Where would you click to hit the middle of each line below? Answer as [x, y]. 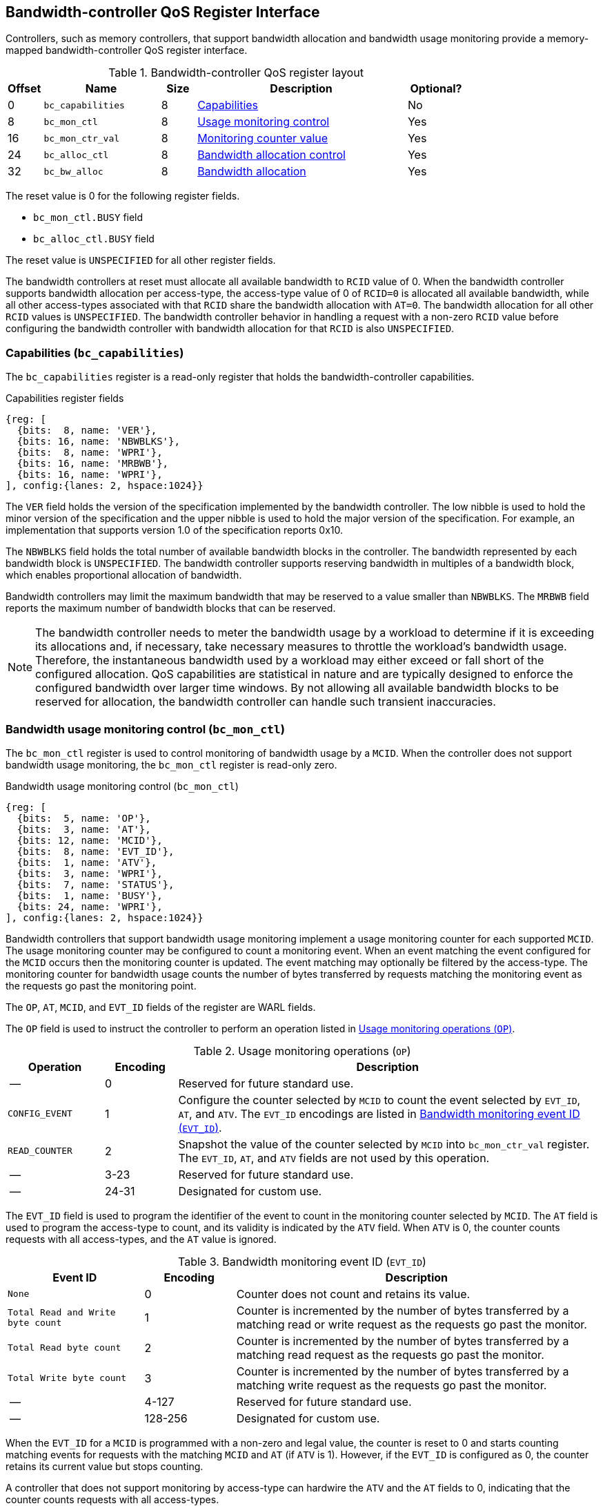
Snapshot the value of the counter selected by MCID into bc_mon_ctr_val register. [384, 1144]
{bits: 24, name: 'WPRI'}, [90, 906]
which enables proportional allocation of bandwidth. [124, 575]
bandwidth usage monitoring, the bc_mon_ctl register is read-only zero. [171, 764]
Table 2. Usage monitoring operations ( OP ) [302, 1051]
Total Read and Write [62, 1312]
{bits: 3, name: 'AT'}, [84, 829]
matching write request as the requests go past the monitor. [392, 1385]
